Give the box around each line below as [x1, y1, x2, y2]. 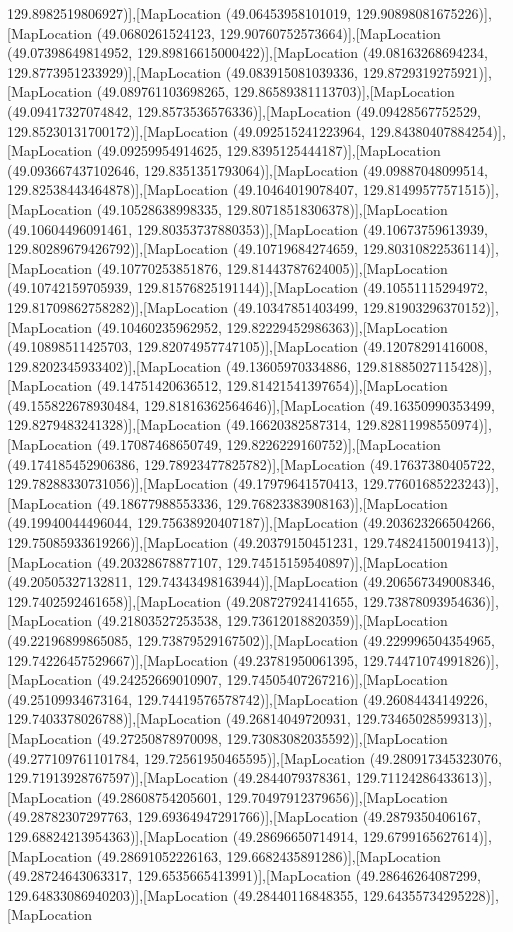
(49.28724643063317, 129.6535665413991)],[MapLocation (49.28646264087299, [7, 865, 481, 886]
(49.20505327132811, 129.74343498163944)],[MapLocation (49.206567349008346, [7, 571, 495, 592]
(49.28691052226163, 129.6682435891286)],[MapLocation [96, 845, 441, 866]
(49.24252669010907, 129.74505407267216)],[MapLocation [96, 669, 448, 690]
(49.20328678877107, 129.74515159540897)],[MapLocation [96, 551, 448, 572]
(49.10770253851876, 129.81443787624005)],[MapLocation [96, 257, 448, 278]
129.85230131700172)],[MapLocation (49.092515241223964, [7, 120, 366, 141]
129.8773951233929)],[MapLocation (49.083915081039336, [7, 61, 359, 82]
